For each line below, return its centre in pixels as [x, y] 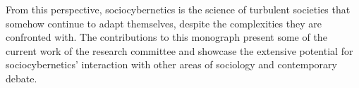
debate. [22, 78]
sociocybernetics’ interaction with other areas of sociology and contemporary [171, 64]
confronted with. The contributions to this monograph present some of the [166, 37]
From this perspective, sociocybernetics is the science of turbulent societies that [178, 9]
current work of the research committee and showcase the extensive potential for [179, 50]
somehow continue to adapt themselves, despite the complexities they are [164, 23]
